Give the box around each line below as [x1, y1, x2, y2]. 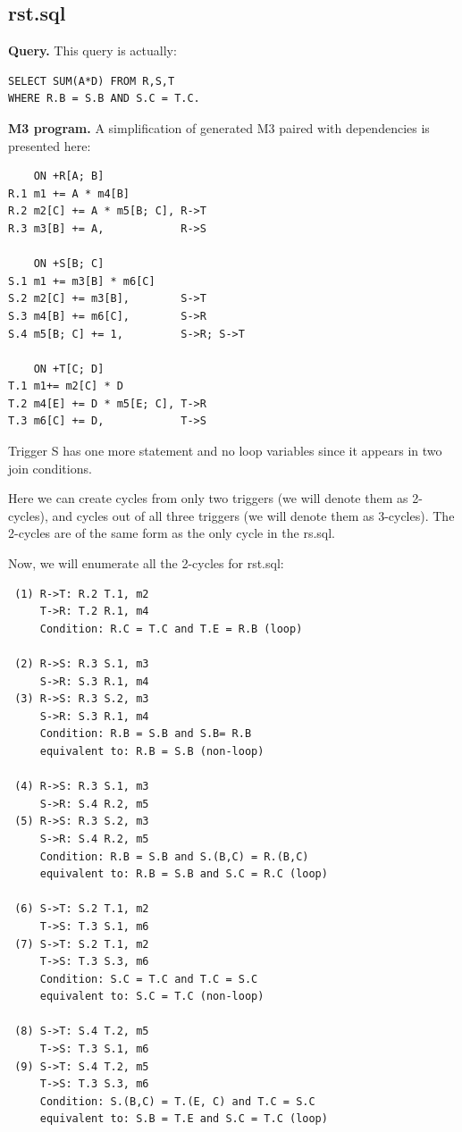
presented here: [8, 136, 91, 155]
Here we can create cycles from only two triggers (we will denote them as [8, 489, 408, 507]
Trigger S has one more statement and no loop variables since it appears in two [8, 441, 442, 460]
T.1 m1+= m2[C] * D [8, 380, 123, 393]
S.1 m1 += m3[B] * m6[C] [8, 274, 155, 288]
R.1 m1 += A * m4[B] [8, 187, 130, 200]
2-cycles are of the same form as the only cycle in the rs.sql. [8, 524, 335, 542]
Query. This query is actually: [8, 41, 177, 60]
